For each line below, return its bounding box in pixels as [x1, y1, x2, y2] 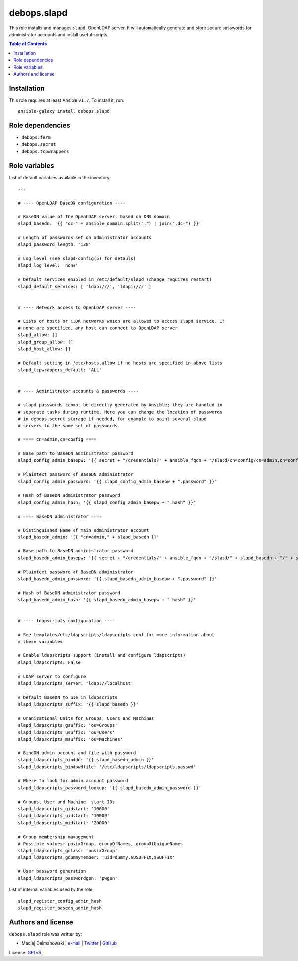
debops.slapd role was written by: [9, 931, 82, 937]
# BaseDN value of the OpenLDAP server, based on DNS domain [18, 214, 170, 219]
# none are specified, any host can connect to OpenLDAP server [18, 325, 178, 331]
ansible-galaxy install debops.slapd [18, 108, 110, 114]
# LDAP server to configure [18, 673, 86, 679]
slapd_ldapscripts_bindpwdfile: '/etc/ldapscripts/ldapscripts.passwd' [18, 764, 196, 770]
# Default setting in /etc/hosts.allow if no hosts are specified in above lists [18, 360, 223, 366]
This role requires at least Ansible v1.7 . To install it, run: [9, 97, 124, 103]
